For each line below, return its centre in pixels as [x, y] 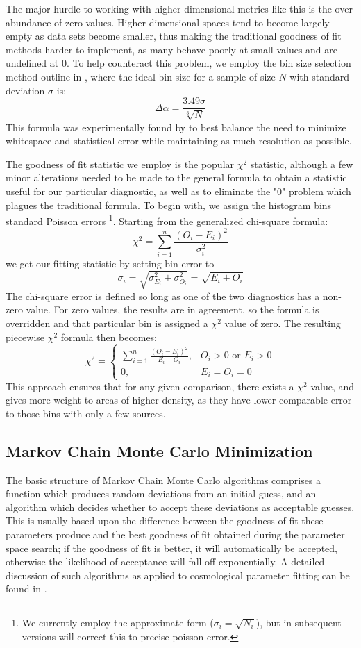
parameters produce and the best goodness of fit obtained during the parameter [175, 534]
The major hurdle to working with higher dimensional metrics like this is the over [179, 8]
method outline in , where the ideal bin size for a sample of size [141, 76]
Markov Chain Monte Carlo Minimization [159, 450]
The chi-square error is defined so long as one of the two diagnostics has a [163, 296]
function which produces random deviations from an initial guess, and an [161, 493]
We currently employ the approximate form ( [118, 622]
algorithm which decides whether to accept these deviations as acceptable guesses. [180, 507]
